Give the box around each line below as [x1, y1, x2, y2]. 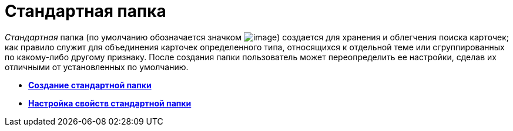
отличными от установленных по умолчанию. [5, 61, 189, 72]
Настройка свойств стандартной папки [28, 98, 192, 108]
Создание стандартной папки [28, 80, 152, 90]
